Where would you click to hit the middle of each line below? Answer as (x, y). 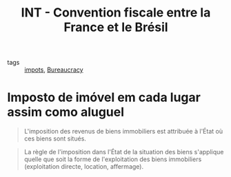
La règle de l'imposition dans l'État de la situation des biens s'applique (124, 152)
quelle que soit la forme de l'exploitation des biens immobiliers (113, 159)
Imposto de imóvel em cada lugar (104, 97)
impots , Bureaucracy (54, 70)
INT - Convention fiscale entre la (116, 13)
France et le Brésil (116, 27)
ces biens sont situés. (55, 138)
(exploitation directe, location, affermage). (83, 167)
